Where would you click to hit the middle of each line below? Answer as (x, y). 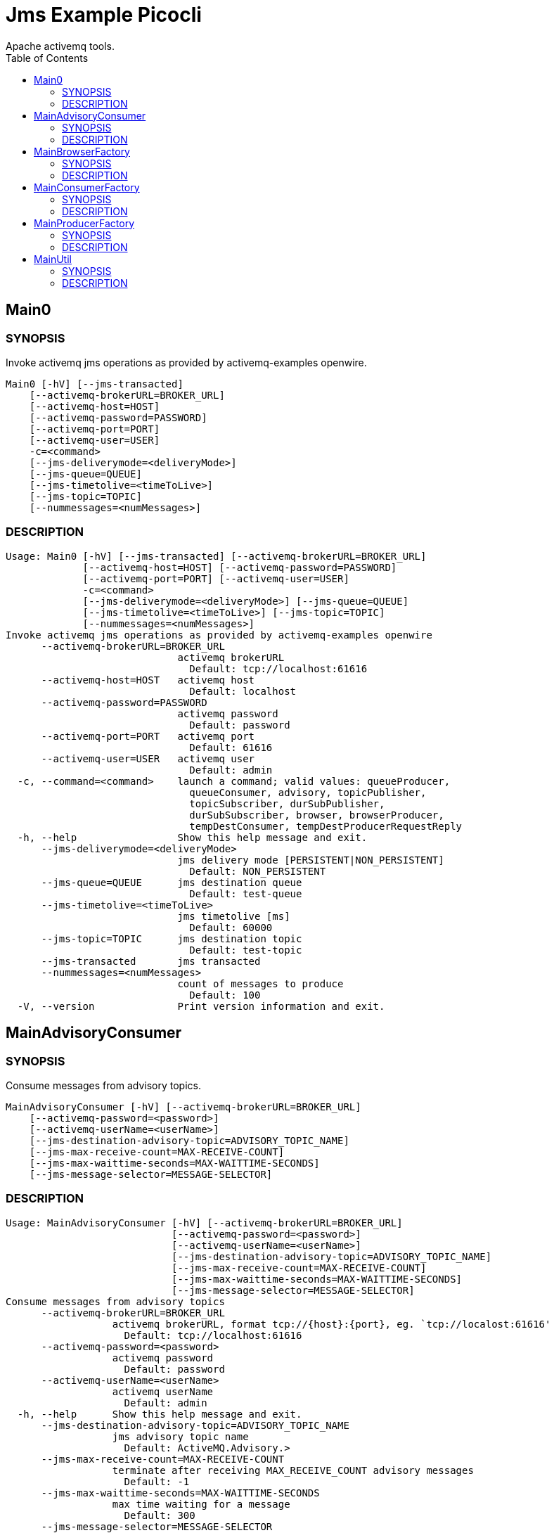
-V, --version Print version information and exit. (201, 1006)
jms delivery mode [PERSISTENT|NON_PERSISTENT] (311, 860)
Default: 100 (225, 995)
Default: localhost (243, 691)
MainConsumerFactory (87, 187)
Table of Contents (47, 58)
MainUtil (53, 259)
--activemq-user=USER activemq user (148, 758)
